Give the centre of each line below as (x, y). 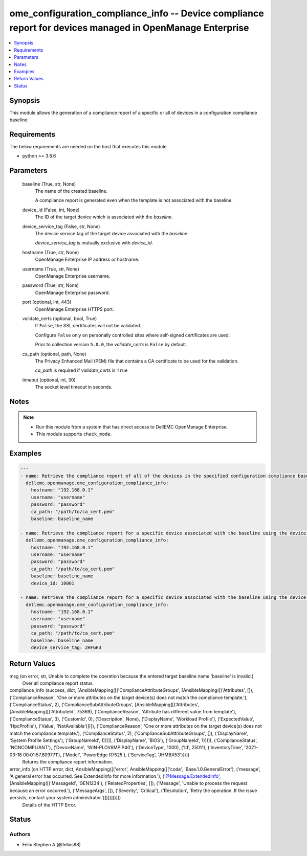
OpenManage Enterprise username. (73, 276)
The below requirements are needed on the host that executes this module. (89, 146)
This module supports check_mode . (74, 434)
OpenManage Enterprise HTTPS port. (75, 309)
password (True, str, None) (51, 285)
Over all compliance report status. (58, 683)
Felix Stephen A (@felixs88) (52, 844)
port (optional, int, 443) (47, 302)
